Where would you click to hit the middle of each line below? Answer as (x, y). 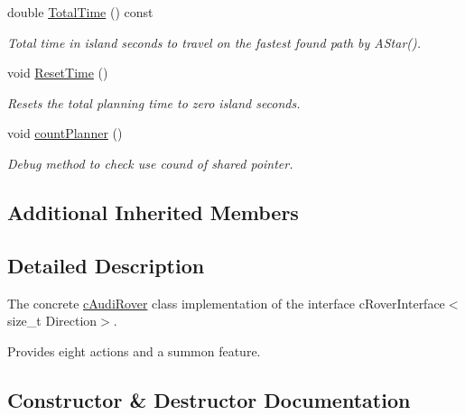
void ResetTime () (58, 73)
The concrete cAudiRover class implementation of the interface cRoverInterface (226, 303)
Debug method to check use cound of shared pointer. (150, 163)
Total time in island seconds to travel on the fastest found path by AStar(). (214, 42)
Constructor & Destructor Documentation (209, 399)
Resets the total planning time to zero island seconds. (154, 102)
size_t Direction (52, 321)
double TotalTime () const (80, 12)
